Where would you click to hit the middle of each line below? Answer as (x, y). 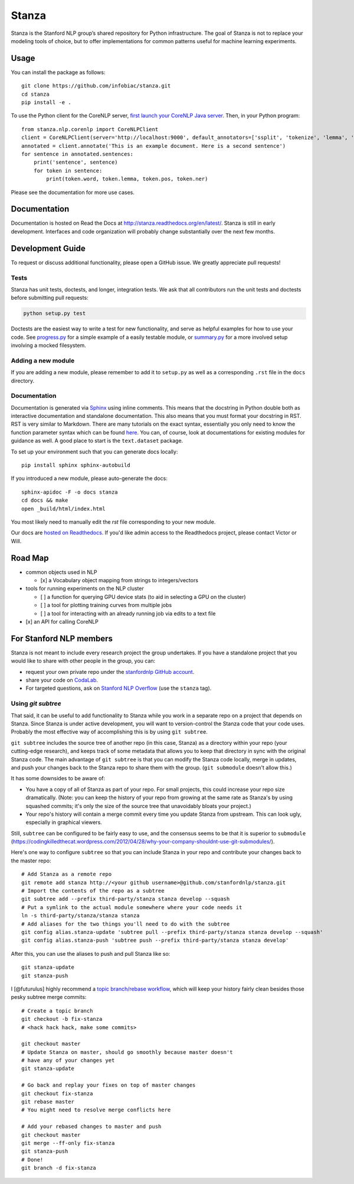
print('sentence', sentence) (76, 162)
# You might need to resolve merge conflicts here (96, 1110)
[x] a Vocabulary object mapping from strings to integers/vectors (119, 580)
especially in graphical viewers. (64, 822)
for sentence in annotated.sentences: (78, 154)
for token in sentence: (68, 171)
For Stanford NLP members (62, 638)
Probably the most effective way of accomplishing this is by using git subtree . (109, 732)
